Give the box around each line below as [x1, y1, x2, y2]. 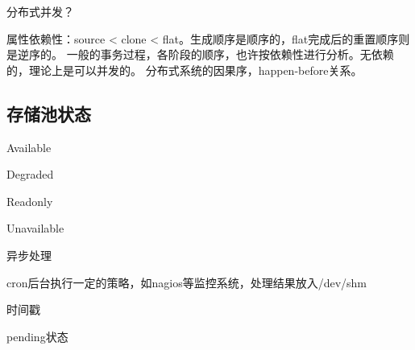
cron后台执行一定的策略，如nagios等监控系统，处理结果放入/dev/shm [6, 274, 367, 290]
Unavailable [6, 220, 64, 237]
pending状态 [6, 327, 68, 344]
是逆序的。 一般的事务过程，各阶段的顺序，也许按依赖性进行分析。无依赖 [6, 46, 394, 63]
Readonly [6, 192, 53, 209]
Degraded [6, 166, 54, 183]
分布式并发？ [6, 3, 74, 19]
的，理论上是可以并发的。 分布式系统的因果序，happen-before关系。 [6, 61, 363, 78]
